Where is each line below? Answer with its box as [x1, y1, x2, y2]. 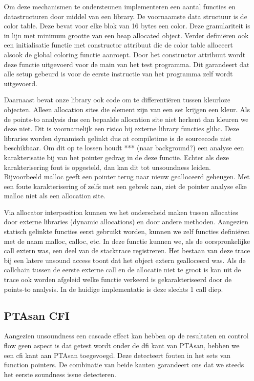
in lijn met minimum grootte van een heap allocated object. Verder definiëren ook [4, 30, 249, 40]
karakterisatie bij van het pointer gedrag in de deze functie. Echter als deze [4, 152, 229, 162]
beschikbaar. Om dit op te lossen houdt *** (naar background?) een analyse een [4, 143, 244, 153]
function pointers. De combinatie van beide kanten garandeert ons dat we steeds [4, 359, 244, 370]
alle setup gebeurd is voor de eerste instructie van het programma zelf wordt [4, 69, 233, 79]
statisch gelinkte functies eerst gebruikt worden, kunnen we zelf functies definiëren [4, 226, 250, 237]
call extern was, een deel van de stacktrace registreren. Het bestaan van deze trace [4, 245, 250, 256]
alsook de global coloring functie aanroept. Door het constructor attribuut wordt [4, 49, 246, 59]
